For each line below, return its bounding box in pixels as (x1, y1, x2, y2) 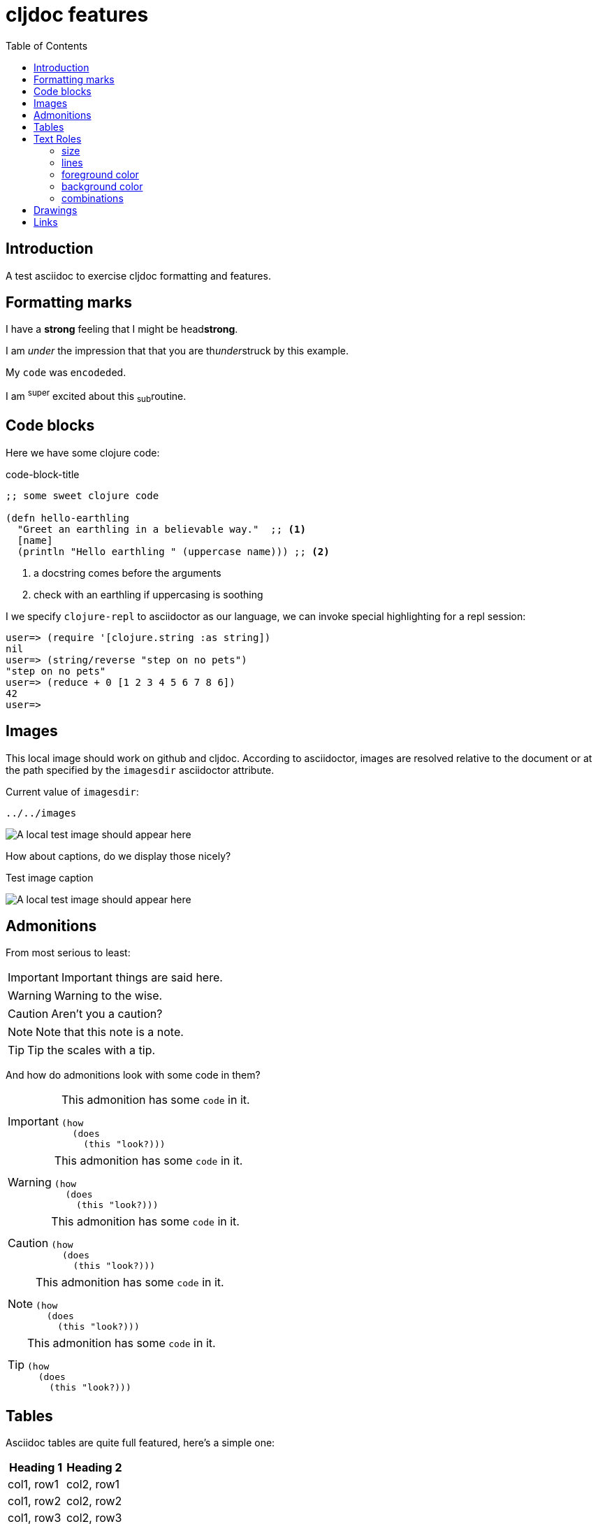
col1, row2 (8, 1494, 61, 1509)
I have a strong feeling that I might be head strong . (6, 323, 238, 336)
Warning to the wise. (54, 989, 163, 1003)
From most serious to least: (6, 947, 131, 959)
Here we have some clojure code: (6, 446, 160, 459)
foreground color (61, 168, 139, 180)
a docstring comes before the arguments (34, 566, 221, 579)
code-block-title (6, 468, 80, 480)
